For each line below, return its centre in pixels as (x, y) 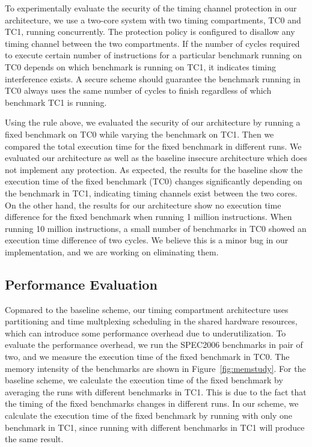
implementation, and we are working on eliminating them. (112, 251)
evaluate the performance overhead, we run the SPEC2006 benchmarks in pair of (154, 345)
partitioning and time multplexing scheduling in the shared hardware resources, (151, 321)
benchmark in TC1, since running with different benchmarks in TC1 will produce (155, 427)
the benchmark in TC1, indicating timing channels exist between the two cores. (151, 193)
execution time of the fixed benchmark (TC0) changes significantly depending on (154, 181)
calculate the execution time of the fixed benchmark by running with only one (149, 415)
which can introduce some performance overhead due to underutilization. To (145, 333)
